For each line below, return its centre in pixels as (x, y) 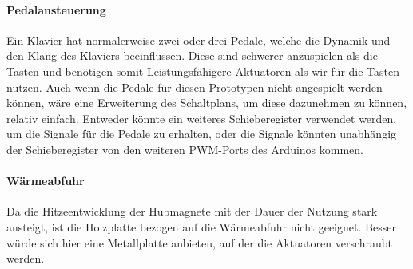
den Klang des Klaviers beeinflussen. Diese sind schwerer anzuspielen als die (192, 55)
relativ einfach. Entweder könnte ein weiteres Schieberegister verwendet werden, (202, 118)
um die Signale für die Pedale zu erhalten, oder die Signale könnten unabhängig (202, 134)
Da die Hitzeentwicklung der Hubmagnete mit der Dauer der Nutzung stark (192, 211)
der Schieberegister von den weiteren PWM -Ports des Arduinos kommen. (185, 149)
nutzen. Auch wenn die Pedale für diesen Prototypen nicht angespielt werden (195, 87)
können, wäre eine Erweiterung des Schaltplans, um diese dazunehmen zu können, (207, 103)
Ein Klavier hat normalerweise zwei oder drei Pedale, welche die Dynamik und (199, 40)
